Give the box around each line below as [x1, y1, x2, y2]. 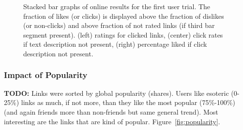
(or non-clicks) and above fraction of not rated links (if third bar [23, 20, 215, 30]
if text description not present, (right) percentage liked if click [23, 39, 207, 49]
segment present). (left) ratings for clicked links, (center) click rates [23, 29, 223, 39]
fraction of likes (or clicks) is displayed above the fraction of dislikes [23, 11, 224, 21]
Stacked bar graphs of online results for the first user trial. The [23, 1, 211, 11]
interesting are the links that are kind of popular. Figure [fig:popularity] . [4, 116, 220, 126]
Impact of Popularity [4, 69, 88, 81]
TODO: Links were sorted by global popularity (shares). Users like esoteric [4, 88, 229, 98]
